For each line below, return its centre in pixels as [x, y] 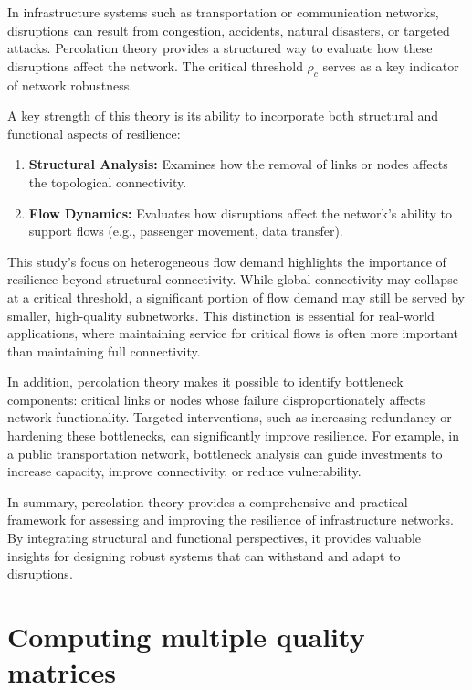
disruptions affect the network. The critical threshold [155, 65]
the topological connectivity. [108, 181]
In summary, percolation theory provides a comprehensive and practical [208, 501]
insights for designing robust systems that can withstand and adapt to [204, 555]
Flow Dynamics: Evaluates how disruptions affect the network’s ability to [241, 212]
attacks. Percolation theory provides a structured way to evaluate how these [220, 48]
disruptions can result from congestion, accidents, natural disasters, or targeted [229, 30]
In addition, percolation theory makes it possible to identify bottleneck [205, 382]
